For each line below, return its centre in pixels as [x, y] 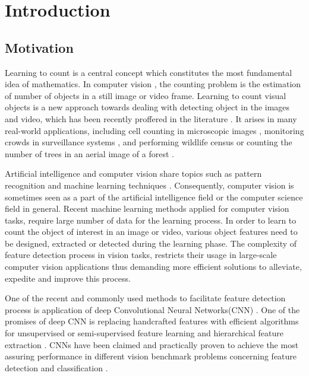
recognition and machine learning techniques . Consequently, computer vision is [149, 185]
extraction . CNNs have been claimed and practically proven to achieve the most [152, 344]
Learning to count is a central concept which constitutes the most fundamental [149, 72]
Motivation [39, 47]
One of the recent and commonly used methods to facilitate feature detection [145, 298]
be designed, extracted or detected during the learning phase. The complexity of [151, 243]
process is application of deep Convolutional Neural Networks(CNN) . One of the [152, 309]
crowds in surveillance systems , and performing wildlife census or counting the [149, 142]
